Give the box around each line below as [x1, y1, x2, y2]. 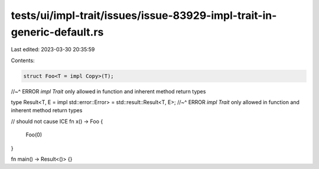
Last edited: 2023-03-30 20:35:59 [11, 46, 95, 53]
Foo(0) [25, 131, 43, 138]
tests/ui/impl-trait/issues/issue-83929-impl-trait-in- [11, 9, 277, 22]
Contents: [11, 57, 35, 64]
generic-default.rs [11, 25, 104, 38]
